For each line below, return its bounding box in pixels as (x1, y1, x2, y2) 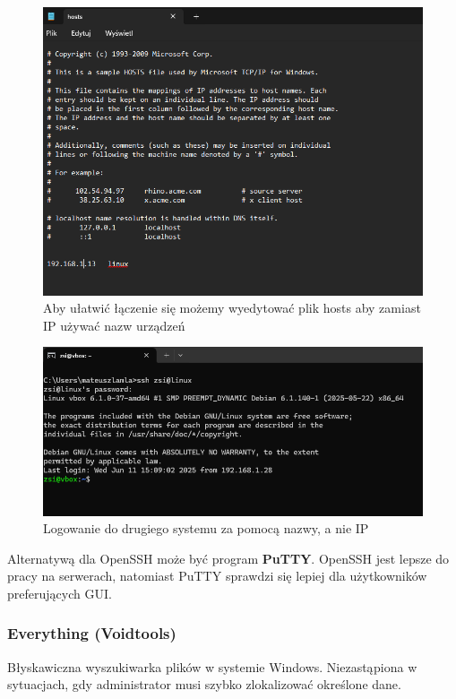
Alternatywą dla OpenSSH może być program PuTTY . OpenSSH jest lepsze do (7, 548, 450, 567)
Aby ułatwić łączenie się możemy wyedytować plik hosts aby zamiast (43, 298, 421, 317)
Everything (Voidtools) (7, 622, 176, 644)
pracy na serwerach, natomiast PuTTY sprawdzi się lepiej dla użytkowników (7, 566, 427, 585)
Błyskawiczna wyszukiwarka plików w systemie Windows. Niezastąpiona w (7, 657, 417, 676)
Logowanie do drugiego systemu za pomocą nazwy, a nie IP (43, 519, 369, 538)
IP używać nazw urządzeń (43, 315, 185, 334)
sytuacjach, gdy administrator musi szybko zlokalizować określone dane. (7, 675, 401, 694)
